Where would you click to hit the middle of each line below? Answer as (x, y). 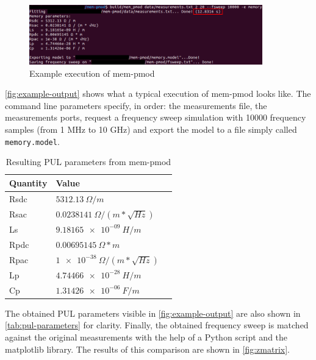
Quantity (28, 182)
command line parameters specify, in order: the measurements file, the (136, 105)
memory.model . (32, 141)
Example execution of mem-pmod (92, 73)
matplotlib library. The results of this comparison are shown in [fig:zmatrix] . (147, 349)
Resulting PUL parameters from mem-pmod (88, 162)
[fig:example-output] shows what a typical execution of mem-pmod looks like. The (158, 94)
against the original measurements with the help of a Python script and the (146, 337)
